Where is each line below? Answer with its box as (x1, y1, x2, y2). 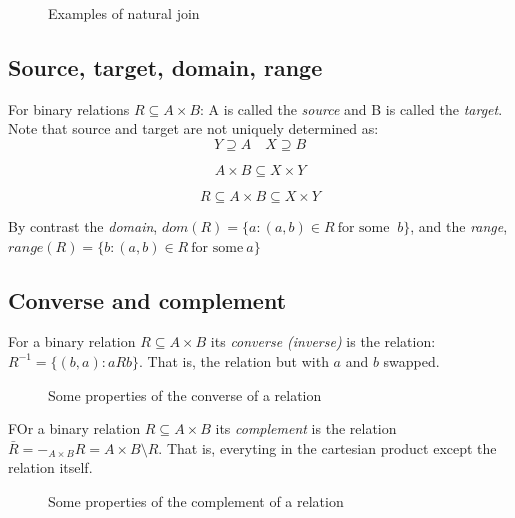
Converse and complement (8, 284, 287, 315)
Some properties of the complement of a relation (48, 490, 344, 511)
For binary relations (8, 98, 130, 119)
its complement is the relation (215, 418, 397, 439)
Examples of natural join (48, 3, 200, 23)
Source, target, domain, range (8, 51, 323, 82)
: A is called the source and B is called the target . (200, 98, 503, 119)
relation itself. (8, 457, 93, 478)
